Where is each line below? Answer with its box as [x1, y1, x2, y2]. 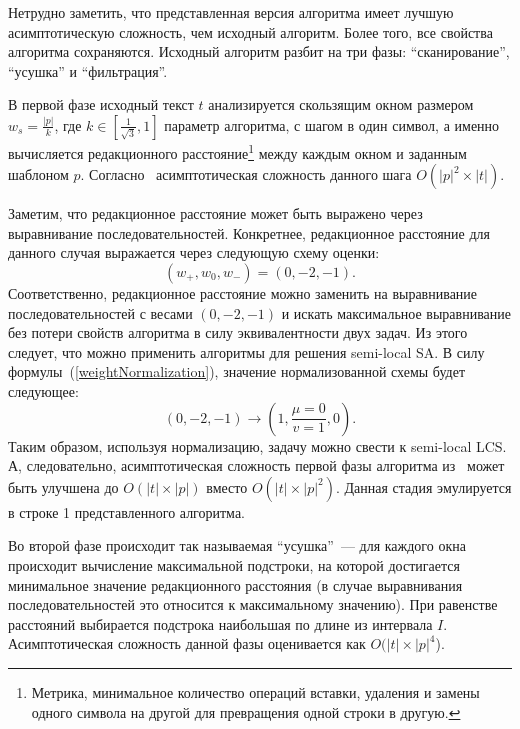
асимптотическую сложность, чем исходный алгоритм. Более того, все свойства [8, 21, 493, 42]
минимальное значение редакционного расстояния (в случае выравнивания [8, 574, 463, 595]
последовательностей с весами [8, 302, 193, 323]
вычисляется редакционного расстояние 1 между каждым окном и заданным [8, 139, 467, 163]
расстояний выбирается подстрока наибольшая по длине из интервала [8, 613, 433, 634]
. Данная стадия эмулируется [336, 476, 512, 497]
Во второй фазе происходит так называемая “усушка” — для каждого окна [8, 535, 466, 556]
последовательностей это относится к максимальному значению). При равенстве [8, 594, 498, 615]
